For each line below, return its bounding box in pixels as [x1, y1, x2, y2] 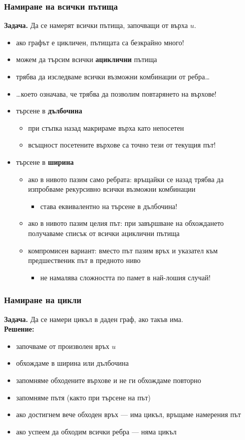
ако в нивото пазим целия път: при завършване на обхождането [28, 218, 224, 228]
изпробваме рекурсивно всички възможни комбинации [28, 184, 196, 194]
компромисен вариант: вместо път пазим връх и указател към [28, 245, 218, 255]
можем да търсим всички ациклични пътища [16, 54, 157, 65]
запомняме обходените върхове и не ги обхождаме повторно [16, 374, 201, 385]
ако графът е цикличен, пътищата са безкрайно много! [16, 37, 184, 47]
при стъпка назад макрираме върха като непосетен [28, 122, 184, 133]
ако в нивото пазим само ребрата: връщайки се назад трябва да [28, 173, 224, 184]
